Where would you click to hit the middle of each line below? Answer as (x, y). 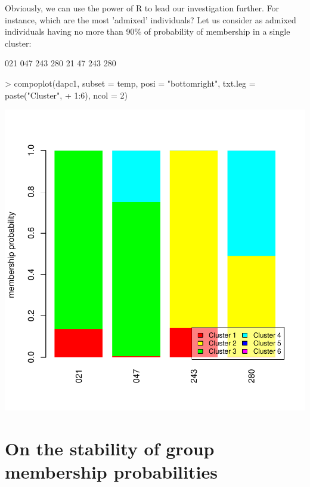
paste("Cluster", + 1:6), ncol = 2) (66, 95)
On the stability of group (110, 448)
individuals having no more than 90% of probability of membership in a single (148, 31)
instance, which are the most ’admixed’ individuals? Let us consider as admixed (151, 19)
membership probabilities (111, 472)
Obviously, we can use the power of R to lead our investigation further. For (142, 8)
